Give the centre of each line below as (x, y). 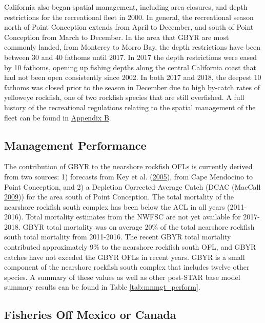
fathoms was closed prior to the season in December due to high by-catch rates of (132, 87)
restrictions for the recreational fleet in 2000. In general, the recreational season (129, 17)
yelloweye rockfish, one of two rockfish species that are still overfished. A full (124, 97)
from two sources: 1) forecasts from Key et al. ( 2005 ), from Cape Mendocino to (129, 176)
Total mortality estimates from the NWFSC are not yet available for (133, 217)
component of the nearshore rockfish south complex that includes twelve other (127, 267)
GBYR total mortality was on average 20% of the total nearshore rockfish (139, 226)
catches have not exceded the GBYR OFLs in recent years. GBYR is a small (125, 257)
